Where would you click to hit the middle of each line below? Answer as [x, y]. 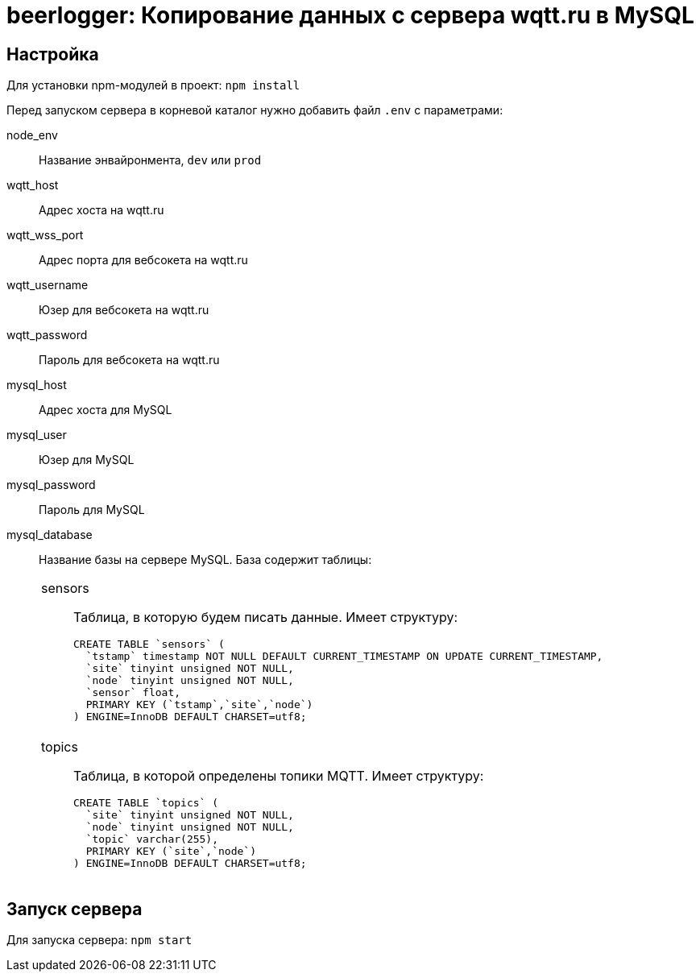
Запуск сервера [75, 909]
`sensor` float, [133, 693]
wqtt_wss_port [45, 235]
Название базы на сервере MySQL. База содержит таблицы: [205, 560]
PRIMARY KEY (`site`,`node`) [171, 852]
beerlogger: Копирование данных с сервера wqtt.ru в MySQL [350, 15]
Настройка [53, 54]
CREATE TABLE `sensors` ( [149, 644]
